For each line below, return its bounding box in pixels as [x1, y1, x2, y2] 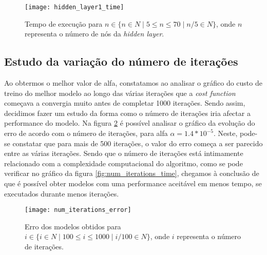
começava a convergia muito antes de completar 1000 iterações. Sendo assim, [4, 97, 245, 108]
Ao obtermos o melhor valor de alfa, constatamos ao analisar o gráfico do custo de [4, 77, 262, 88]
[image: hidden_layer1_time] [25, 4, 124, 11]
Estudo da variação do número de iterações [4, 53, 238, 69]
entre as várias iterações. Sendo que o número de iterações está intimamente [4, 148, 243, 159]
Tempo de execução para [25, 18, 103, 29]
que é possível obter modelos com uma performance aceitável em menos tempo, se [4, 178, 262, 188]
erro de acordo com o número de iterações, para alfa [4, 128, 168, 139]
